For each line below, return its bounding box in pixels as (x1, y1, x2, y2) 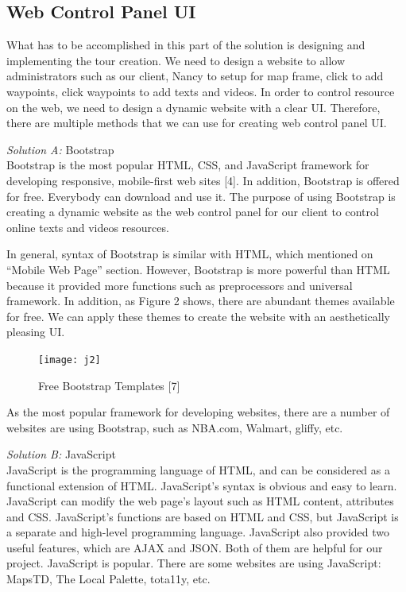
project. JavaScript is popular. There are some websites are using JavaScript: (6, 555, 381, 571)
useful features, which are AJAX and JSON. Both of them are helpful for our (6, 539, 383, 555)
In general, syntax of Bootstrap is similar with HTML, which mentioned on (6, 246, 373, 262)
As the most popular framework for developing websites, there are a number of (6, 404, 390, 420)
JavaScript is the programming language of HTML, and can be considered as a (6, 461, 390, 478)
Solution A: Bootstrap (6, 141, 114, 157)
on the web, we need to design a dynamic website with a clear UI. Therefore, (6, 99, 381, 115)
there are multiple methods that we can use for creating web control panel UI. (6, 114, 387, 131)
